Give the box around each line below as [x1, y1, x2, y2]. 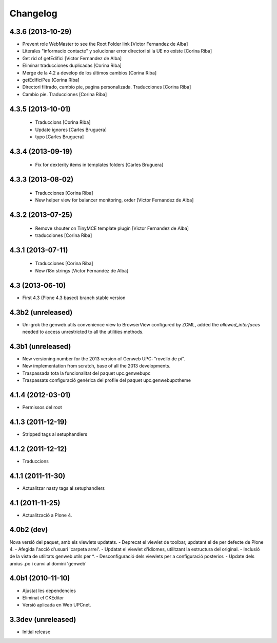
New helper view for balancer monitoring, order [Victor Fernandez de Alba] [35, 197, 194, 203]
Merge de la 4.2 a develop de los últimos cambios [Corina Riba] [22, 69, 157, 76]
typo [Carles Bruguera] [35, 134, 84, 140]
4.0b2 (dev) [9, 525, 48, 534]
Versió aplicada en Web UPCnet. [22, 602, 91, 608]
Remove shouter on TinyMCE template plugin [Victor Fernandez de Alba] [35, 225, 189, 231]
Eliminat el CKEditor [22, 594, 64, 601]
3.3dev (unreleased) [9, 615, 76, 624]
